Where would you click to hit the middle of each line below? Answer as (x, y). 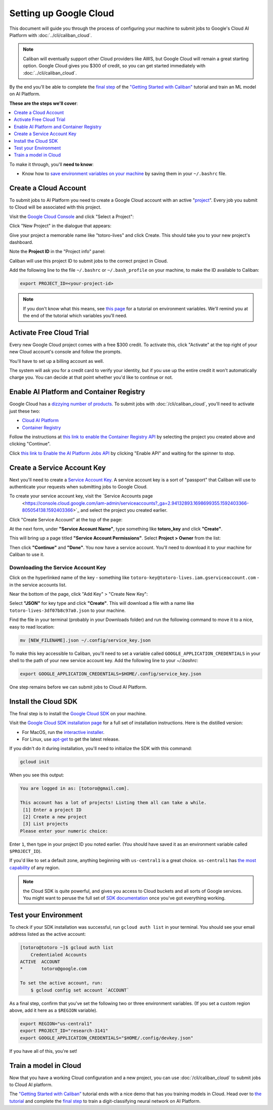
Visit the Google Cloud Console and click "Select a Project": (72, 216)
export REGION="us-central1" (56, 1024)
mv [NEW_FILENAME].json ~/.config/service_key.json (85, 640)
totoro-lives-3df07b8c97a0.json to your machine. (67, 610)
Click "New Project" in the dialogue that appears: (60, 226)
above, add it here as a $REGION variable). (54, 1010)
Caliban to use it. (27, 555)
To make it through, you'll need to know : (51, 164)
